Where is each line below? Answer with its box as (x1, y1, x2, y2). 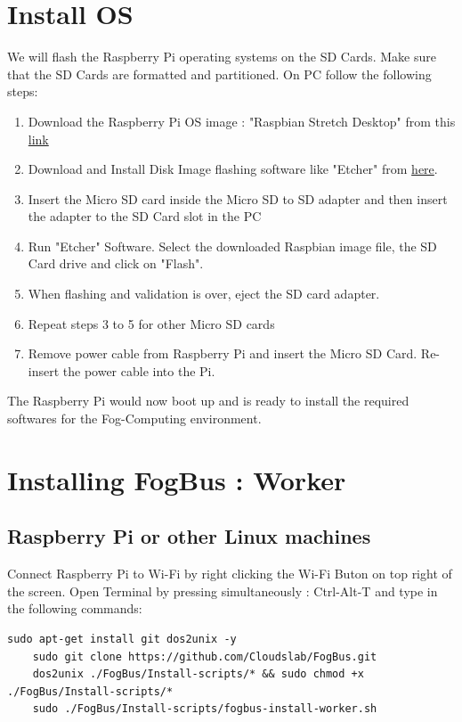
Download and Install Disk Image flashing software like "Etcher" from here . (28, 160, 438, 178)
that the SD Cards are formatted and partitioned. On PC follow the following (7, 64, 432, 83)
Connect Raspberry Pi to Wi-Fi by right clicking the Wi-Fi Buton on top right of (7, 564, 452, 583)
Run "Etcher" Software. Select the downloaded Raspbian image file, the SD (28, 236, 437, 255)
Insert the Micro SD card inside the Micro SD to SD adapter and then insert (28, 189, 448, 208)
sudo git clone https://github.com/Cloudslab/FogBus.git (32, 650, 377, 663)
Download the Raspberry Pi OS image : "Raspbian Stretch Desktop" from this (28, 111, 456, 130)
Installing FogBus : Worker (7, 461, 346, 497)
